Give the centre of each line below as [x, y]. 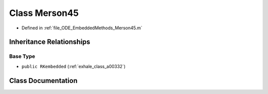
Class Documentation [43, 80]
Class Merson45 [44, 13]
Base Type [22, 56]
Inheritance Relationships [50, 42]
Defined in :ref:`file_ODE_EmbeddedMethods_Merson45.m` [82, 28]
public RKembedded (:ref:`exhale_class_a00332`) [74, 66]
